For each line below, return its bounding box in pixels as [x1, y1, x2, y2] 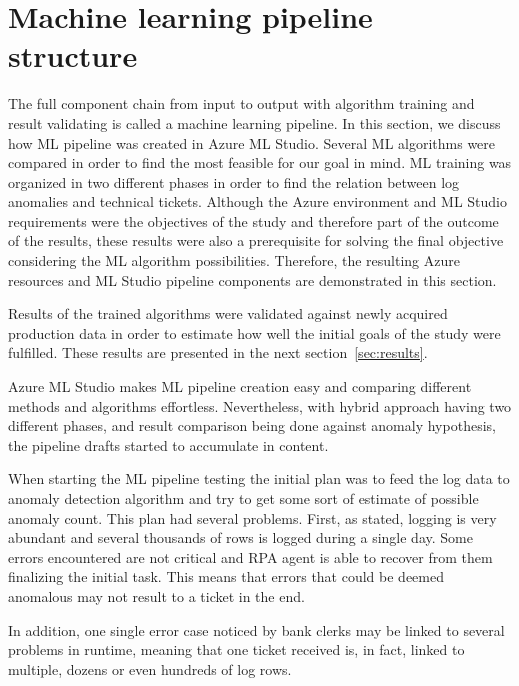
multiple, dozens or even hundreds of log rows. [8, 658, 292, 679]
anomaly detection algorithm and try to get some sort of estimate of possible [8, 488, 479, 508]
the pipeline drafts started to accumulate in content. [8, 434, 329, 455]
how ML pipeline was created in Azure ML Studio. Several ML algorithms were [8, 132, 496, 153]
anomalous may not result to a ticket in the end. [8, 585, 305, 606]
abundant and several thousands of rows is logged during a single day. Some [8, 527, 473, 548]
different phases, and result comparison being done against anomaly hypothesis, [8, 415, 496, 436]
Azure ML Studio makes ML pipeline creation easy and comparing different [8, 376, 472, 397]
